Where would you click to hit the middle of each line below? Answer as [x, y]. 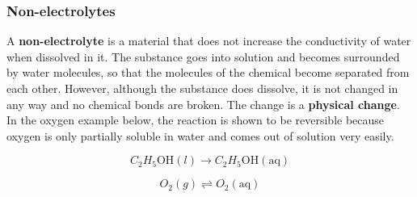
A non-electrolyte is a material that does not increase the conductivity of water [209, 41]
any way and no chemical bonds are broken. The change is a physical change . [203, 104]
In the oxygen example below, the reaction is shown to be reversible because [196, 120]
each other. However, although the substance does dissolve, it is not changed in [202, 88]
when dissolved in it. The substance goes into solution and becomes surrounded [203, 56]
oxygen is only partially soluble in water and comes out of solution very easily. [200, 135]
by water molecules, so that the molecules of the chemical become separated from [208, 72]
